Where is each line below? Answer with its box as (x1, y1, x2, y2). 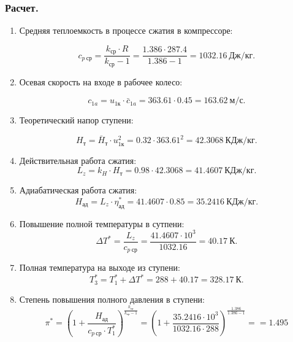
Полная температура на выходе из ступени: (19, 261, 180, 274)
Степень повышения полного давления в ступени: (19, 292, 205, 305)
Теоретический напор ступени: (19, 114, 134, 126)
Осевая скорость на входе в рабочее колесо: (19, 75, 183, 88)
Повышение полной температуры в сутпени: (19, 217, 185, 230)
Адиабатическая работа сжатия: (19, 184, 137, 196)
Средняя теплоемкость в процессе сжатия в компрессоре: (19, 24, 233, 37)
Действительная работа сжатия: (19, 154, 137, 166)
